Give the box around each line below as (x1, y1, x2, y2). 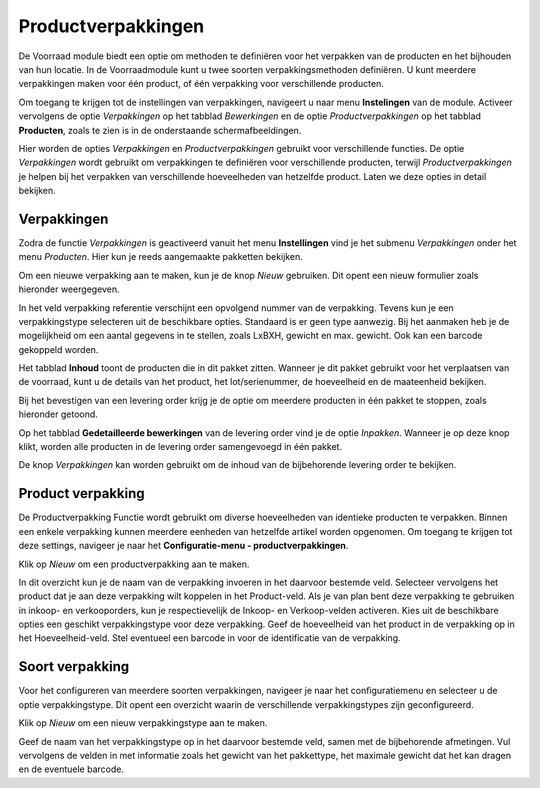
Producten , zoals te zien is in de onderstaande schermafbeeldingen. (18, 124, 302, 136)
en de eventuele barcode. (18, 763, 125, 775)
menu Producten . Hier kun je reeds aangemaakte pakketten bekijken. (18, 251, 304, 263)
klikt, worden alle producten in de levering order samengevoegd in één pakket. (18, 441, 343, 453)
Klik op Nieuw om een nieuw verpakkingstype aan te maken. (18, 717, 268, 729)
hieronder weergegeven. (18, 283, 120, 295)
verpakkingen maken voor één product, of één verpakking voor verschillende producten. (18, 78, 384, 90)
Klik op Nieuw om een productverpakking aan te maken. (18, 558, 250, 570)
